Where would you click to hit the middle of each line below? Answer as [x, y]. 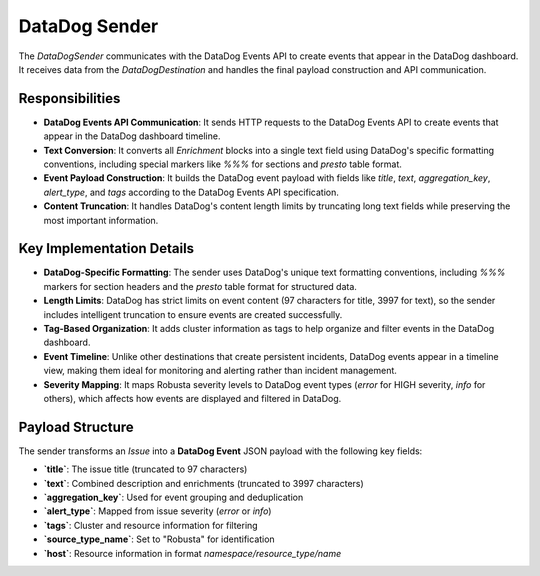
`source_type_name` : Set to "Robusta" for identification [159, 539]
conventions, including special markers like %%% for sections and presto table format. [222, 164]
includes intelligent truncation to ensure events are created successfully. [193, 314]
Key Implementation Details [106, 248]
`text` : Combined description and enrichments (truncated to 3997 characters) [203, 483]
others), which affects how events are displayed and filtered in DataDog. [192, 398]
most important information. [101, 220]
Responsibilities [69, 98]
